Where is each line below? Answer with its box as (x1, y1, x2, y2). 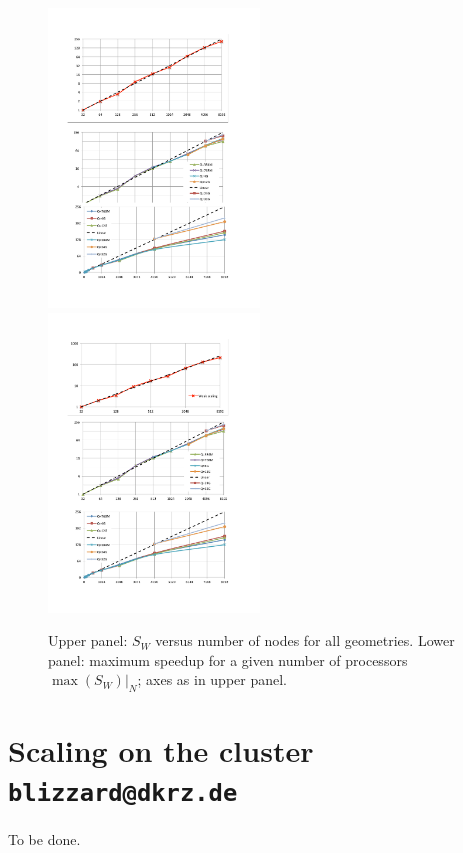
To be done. (8, 828, 81, 849)
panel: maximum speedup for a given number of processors (48, 649, 408, 670)
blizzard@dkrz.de (8, 779, 238, 808)
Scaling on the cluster (8, 730, 314, 771)
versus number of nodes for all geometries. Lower (155, 630, 455, 651)
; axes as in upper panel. (137, 669, 288, 690)
